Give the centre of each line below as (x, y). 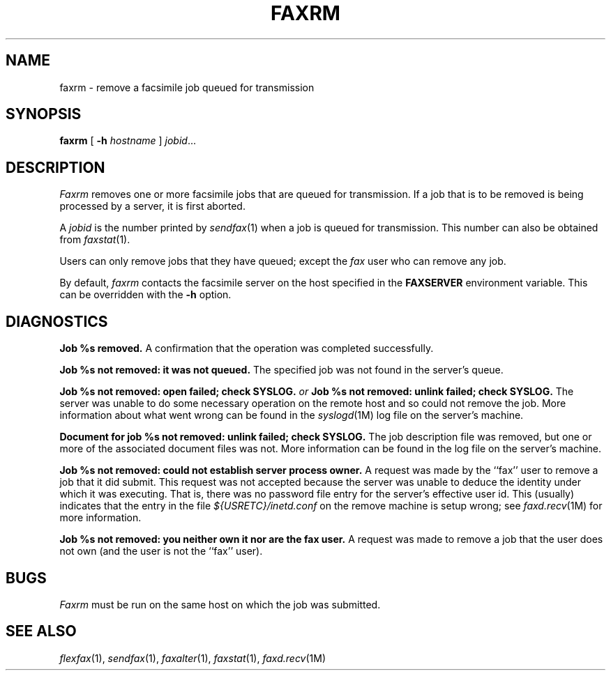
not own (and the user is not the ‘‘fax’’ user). (161, 551)
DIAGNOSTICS (57, 321)
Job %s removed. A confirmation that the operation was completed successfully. (247, 348)
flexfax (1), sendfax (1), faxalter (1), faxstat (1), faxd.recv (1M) (193, 658)
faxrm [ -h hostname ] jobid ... (128, 141)
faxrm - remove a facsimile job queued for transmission (187, 87)
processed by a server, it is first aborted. (152, 206)
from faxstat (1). (95, 240)
